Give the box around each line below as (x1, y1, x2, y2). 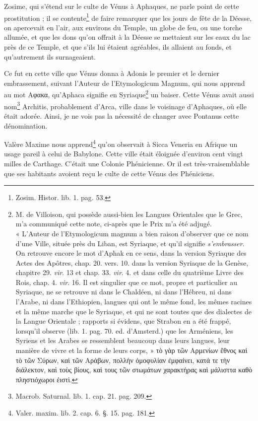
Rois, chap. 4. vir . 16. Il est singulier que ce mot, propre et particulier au (15, 277, 238, 287)
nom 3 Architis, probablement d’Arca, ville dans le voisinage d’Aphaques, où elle (4, 99, 247, 111)
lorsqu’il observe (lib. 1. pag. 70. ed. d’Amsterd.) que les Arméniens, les (15, 325, 233, 336)
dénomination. (4, 120, 48, 131)
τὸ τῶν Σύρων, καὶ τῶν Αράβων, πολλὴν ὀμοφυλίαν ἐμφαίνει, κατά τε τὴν (15, 354, 230, 365)
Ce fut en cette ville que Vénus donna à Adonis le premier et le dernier (4, 68, 219, 78)
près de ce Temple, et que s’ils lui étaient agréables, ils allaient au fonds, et (4, 42, 232, 52)
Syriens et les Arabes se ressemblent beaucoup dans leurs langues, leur (15, 335, 230, 346)
